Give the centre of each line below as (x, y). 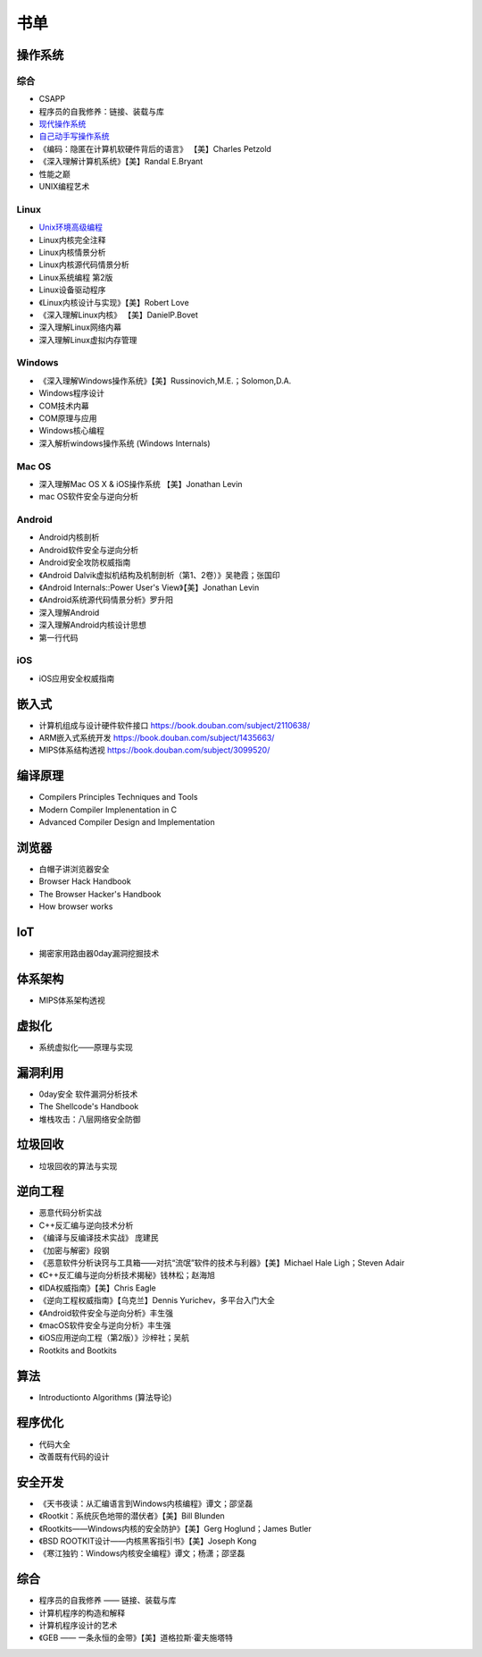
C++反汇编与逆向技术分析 (86, 1225)
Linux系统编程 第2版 (76, 277)
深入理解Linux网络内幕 (80, 327)
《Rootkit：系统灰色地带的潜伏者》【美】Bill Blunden (132, 1516)
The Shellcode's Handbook (89, 1106)
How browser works (76, 906)
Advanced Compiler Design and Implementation (127, 822)
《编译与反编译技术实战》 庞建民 (99, 1238)
